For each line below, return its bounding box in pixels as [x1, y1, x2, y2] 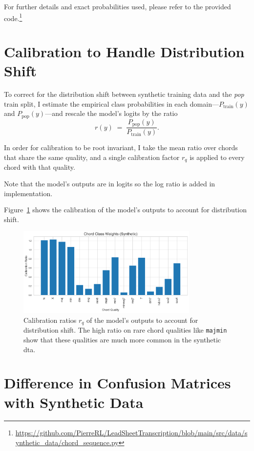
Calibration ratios [23, 315, 77, 325]
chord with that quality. [4, 162, 75, 172]
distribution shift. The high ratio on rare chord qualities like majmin [23, 325, 227, 335]
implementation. [4, 188, 53, 198]
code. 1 [4, 11, 22, 23]
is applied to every [190, 152, 245, 162]
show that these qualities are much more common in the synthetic [23, 334, 221, 344]
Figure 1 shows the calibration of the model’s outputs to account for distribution [4, 204, 247, 215]
